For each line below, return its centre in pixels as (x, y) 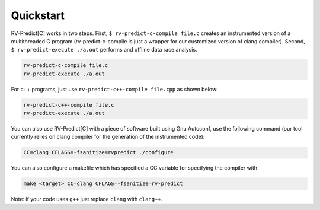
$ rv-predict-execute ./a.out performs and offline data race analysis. (104, 50)
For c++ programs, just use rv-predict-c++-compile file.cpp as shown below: (115, 89)
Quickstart (38, 15)
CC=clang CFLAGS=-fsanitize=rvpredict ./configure (99, 152)
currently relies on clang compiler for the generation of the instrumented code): (108, 137)
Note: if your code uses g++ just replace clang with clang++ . (87, 199)
